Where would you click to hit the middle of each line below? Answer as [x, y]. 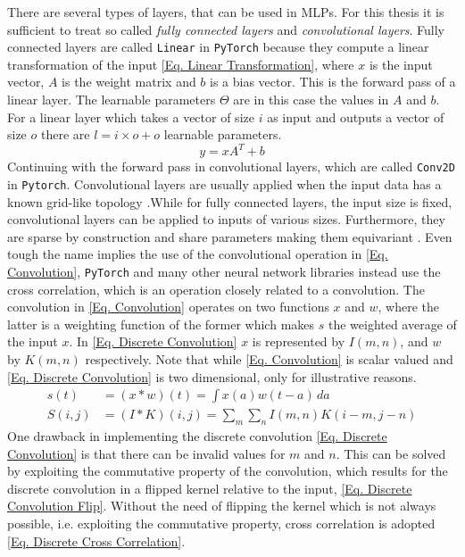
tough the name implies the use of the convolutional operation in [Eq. [198, 254]
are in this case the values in [311, 100]
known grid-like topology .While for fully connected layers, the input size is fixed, [230, 201]
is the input [401, 64]
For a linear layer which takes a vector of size [131, 116]
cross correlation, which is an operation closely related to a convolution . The [216, 289]
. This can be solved [391, 453]
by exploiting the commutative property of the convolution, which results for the [228, 471]
